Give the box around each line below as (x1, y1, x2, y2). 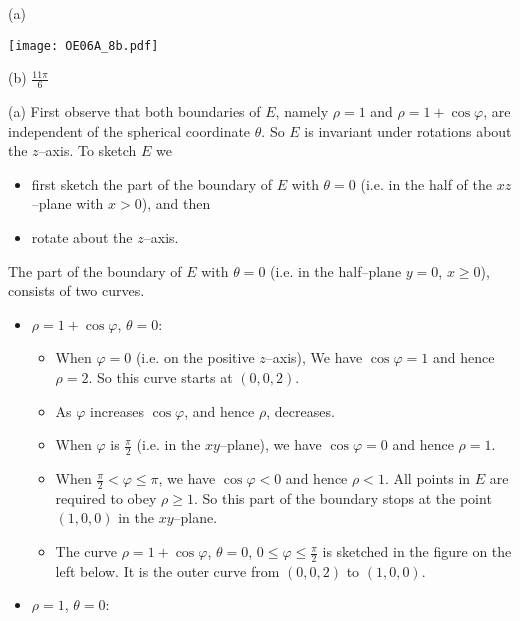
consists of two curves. (8, 280, 145, 301)
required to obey (55, 487, 157, 508)
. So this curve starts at (88, 367, 233, 388)
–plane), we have (219, 434, 322, 455)
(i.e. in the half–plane (270, 260, 402, 281)
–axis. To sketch (38, 140, 137, 161)
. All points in (384, 468, 471, 489)
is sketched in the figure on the (322, 541, 512, 562)
